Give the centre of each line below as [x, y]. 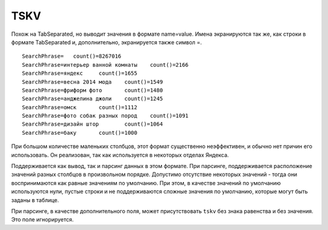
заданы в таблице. [35, 200]
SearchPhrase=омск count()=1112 [80, 107]
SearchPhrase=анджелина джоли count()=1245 [93, 99]
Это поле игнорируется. [43, 220]
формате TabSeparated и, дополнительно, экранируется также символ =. [107, 42]
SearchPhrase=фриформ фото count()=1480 [93, 90]
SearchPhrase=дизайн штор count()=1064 [93, 124]
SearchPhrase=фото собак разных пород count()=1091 [105, 116]
